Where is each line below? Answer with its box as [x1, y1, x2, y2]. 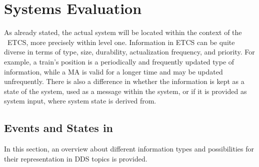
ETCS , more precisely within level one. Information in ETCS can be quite [7, 36, 235, 47]
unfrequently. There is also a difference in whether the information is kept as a [4, 76, 244, 86]
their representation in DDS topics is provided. [4, 153, 147, 163]
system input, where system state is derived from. [4, 95, 156, 106]
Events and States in [4, 120, 113, 135]
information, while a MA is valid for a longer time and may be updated [4, 66, 223, 76]
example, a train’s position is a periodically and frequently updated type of [4, 56, 234, 66]
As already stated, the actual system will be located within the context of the [4, 27, 242, 37]
